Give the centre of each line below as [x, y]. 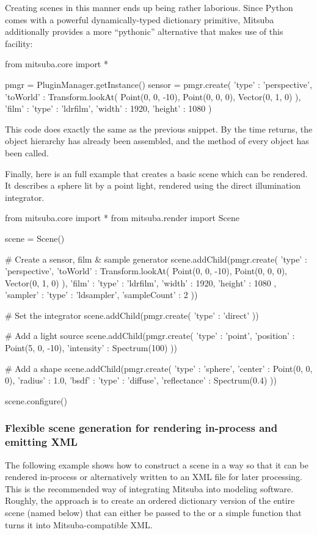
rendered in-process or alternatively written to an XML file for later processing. [154, 477]
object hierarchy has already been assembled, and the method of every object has [157, 141]
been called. [27, 152]
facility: [19, 43]
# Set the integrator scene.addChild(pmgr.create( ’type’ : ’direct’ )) [132, 315]
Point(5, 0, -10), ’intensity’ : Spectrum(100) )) [91, 348]
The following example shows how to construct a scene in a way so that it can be [157, 464]
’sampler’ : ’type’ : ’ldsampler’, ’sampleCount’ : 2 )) [101, 295]
